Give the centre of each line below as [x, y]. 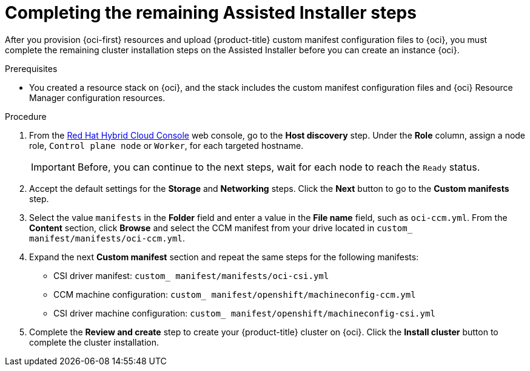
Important [53, 167]
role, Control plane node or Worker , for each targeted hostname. [166, 145]
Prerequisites [31, 68]
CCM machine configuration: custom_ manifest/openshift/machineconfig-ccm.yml [235, 294]
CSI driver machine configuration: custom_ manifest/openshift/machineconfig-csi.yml [244, 313]
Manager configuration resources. [97, 97]
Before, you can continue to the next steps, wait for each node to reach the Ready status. [279, 167]
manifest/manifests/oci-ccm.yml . [107, 238]
